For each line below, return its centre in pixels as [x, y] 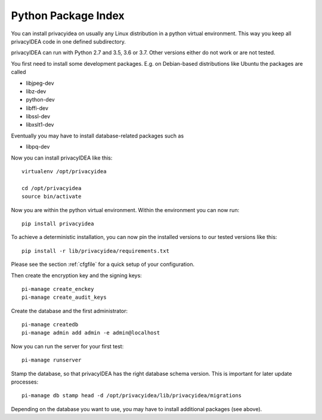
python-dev [40, 100]
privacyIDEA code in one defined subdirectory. [69, 41]
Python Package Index [68, 16]
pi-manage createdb [50, 325]
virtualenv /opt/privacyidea [64, 171]
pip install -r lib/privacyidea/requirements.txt [96, 251]
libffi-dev [37, 108]
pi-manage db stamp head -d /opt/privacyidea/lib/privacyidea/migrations [132, 396]
